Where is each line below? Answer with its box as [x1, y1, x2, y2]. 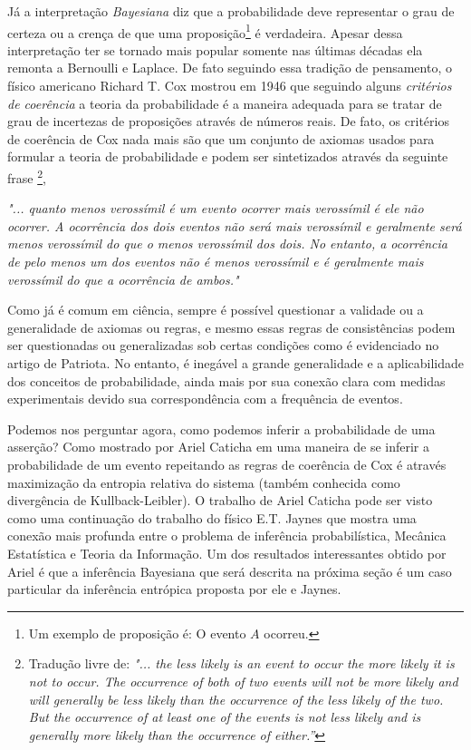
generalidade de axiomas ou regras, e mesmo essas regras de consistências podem [7, 317, 456, 336]
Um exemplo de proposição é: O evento [28, 623, 246, 642]
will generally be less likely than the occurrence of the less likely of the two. [28, 689, 444, 708]
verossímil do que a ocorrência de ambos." [7, 269, 239, 288]
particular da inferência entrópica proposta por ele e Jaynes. [7, 580, 341, 599]
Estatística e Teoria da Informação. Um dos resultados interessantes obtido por [7, 543, 447, 562]
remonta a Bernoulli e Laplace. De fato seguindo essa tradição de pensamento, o [7, 58, 452, 77]
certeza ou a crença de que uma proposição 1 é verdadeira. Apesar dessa [7, 20, 403, 42]
